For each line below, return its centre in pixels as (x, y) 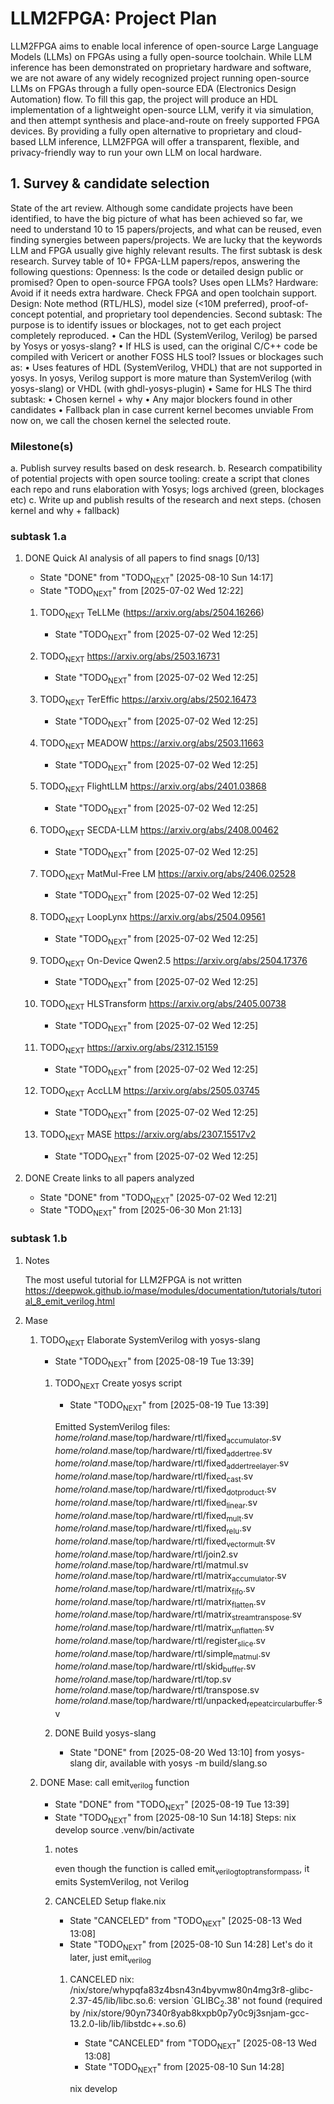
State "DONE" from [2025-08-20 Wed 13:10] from (172, 1753)
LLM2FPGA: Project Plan (114, 18)
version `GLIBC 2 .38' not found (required (240, 2001)
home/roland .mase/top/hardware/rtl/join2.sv (146, 1554)
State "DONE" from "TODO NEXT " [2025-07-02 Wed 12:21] (158, 1198)
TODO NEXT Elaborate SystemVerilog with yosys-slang (150, 1340)
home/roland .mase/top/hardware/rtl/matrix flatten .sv (160, 1602)
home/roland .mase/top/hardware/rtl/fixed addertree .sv (163, 1451)
